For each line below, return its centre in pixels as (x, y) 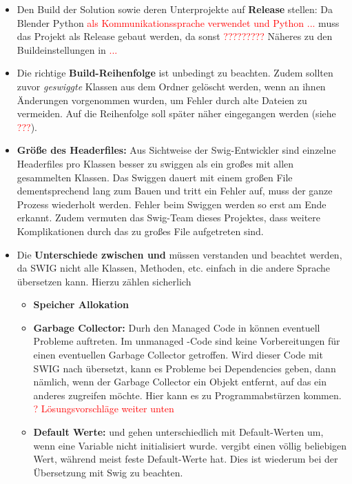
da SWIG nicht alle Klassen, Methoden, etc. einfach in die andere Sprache (173, 268)
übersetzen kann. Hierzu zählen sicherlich (104, 281)
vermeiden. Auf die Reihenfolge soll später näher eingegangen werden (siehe (176, 113)
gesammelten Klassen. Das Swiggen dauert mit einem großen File (155, 177)
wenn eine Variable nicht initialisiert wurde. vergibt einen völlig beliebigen (190, 445)
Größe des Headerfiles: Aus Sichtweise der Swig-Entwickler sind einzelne (176, 150)
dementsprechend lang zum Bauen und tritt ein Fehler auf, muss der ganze (175, 191)
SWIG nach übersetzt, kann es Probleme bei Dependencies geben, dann (185, 368)
